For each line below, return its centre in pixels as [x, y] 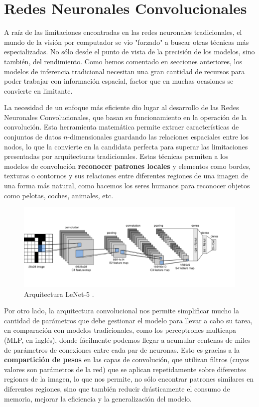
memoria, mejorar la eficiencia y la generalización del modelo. [98, 398]
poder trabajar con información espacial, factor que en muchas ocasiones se [119, 81]
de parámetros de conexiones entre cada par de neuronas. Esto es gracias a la [122, 349]
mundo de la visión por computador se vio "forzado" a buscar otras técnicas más [127, 42]
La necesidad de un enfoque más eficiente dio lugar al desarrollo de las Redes [122, 107]
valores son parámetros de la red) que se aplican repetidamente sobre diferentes [125, 369]
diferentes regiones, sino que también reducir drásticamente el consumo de [117, 388]
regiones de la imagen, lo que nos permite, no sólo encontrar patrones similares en [129, 379]
